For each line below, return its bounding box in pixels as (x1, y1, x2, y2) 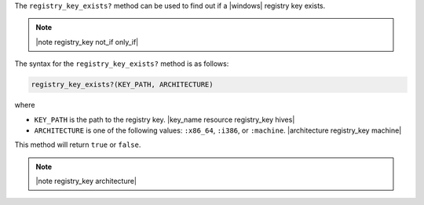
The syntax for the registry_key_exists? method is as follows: (14, 59, 229, 68)
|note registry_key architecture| (35, 177, 137, 186)
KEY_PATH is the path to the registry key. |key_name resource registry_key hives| (34, 115, 295, 124)
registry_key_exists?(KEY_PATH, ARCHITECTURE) (31, 80, 214, 90)
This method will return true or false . (14, 140, 141, 149)
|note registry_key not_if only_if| (35, 37, 139, 46)
